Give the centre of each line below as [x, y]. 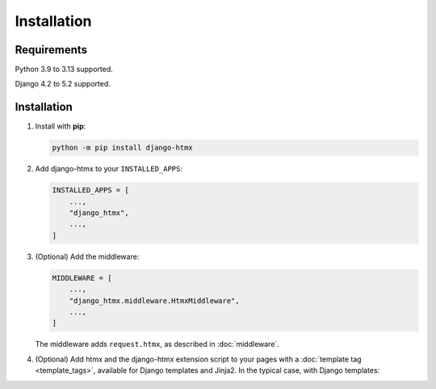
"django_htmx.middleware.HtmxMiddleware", [154, 300]
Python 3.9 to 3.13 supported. [64, 70]
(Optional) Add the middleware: [87, 256]
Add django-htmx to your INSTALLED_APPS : [109, 169]
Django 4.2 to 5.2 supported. [63, 84]
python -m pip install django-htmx [122, 148]
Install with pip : [61, 126]
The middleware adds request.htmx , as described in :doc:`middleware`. [157, 345]
